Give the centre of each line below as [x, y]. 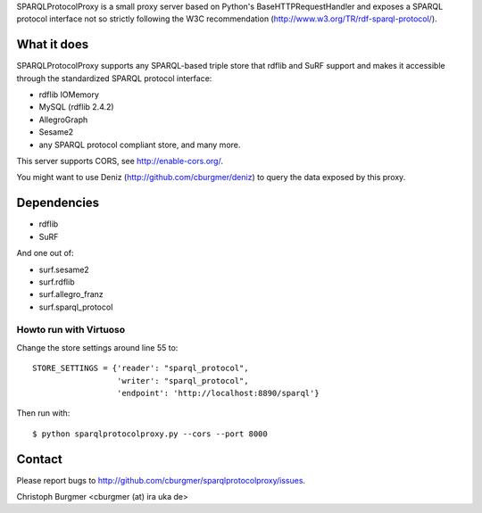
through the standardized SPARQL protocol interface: [114, 78]
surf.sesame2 [64, 269]
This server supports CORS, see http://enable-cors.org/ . [120, 161]
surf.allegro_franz [71, 294]
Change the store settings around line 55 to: [97, 347]
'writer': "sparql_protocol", [183, 381]
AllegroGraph [63, 120]
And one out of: [46, 253]
